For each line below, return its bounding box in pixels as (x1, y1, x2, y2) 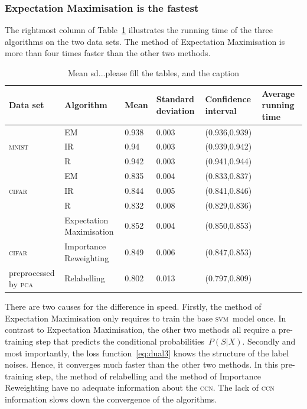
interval (205, 104, 237, 116)
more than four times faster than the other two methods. (5, 47, 211, 59)
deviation (156, 104, 195, 116)
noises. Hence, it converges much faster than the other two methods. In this (5, 358, 278, 371)
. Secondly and (242, 335, 296, 348)
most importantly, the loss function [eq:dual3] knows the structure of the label (5, 346, 289, 359)
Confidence (205, 93, 251, 105)
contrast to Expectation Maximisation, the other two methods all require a (5, 323, 276, 336)
